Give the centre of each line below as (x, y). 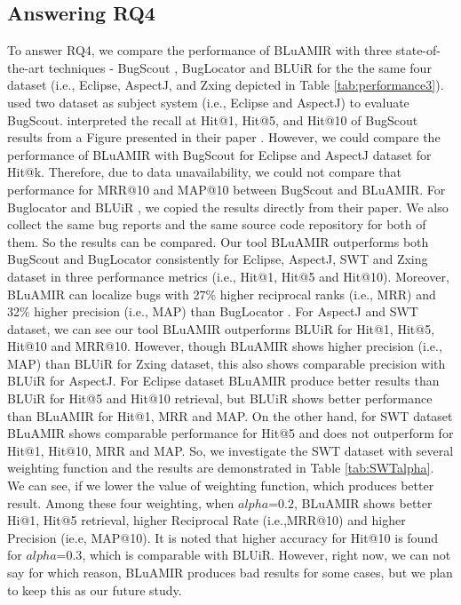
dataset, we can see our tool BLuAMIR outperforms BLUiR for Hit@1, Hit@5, (221, 328)
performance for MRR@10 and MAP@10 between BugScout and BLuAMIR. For (227, 189)
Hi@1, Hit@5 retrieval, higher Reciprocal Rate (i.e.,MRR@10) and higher (207, 520)
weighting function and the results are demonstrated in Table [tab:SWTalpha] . (221, 468)
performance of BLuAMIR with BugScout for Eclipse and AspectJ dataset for (219, 154)
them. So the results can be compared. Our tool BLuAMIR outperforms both (218, 241)
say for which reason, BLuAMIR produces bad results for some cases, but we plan (230, 573)
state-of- (418, 50)
